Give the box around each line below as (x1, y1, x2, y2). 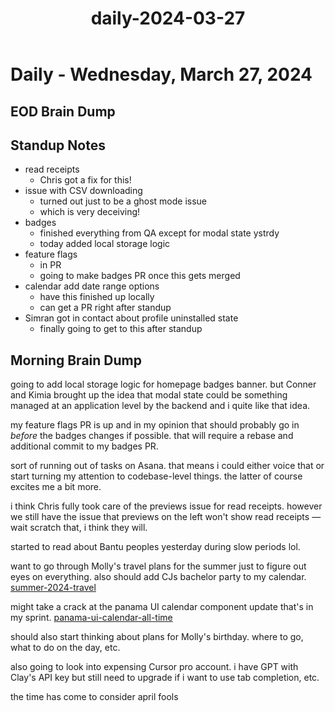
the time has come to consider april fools (10, 691, 179, 703)
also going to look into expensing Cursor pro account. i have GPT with (10, 661, 299, 673)
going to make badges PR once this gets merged (39, 270, 241, 282)
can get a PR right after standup (39, 302, 172, 314)
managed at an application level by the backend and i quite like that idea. (10, 400, 311, 412)
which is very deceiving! (39, 206, 141, 218)
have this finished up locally (39, 291, 155, 303)
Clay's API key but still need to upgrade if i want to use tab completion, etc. (10, 672, 320, 684)
